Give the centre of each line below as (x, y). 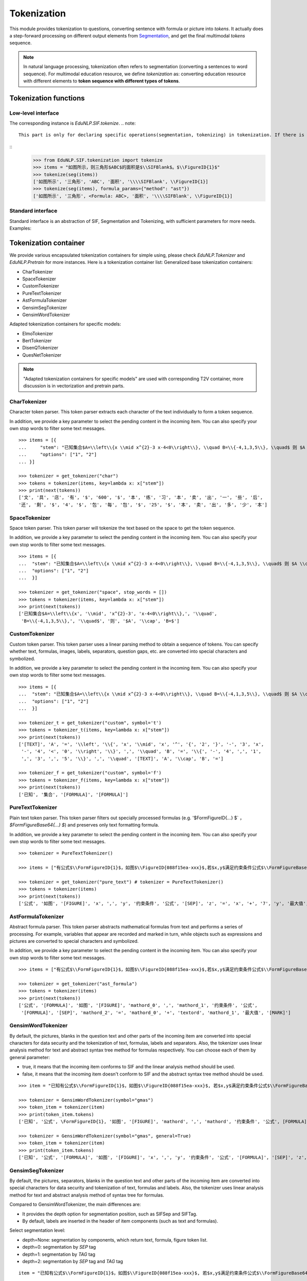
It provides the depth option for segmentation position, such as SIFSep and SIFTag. (110, 1214)
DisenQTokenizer (40, 348)
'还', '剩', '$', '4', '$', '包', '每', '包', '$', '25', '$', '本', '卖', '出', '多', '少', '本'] (143, 504)
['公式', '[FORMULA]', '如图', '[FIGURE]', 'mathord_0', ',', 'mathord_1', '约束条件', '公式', (138, 1005)
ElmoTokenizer (38, 334)
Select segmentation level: (37, 1230)
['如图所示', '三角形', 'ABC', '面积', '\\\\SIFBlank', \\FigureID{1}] (121, 181)
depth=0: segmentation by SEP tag (59, 1247)
